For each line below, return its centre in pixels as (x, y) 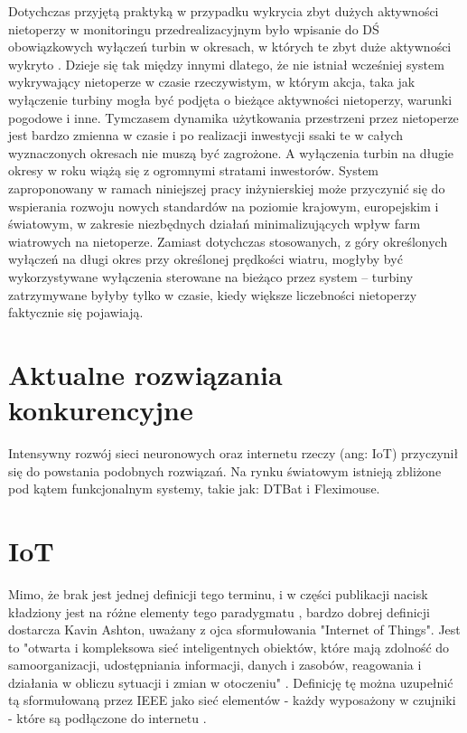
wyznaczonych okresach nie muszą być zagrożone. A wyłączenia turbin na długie (231, 152)
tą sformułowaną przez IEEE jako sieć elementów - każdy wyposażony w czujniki (232, 700)
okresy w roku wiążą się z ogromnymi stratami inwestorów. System (194, 170)
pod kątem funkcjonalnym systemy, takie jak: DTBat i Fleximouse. (194, 489)
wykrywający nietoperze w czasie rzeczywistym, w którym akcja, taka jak (212, 82)
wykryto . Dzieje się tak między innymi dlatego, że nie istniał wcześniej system (226, 64)
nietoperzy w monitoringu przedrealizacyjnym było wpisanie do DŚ (194, 28)
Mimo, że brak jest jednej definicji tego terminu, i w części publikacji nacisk (218, 593)
